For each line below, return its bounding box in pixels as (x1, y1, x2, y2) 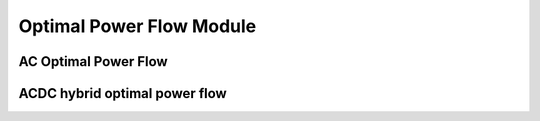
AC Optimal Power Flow (18, 53, 169, 70)
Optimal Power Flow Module (18, 15, 257, 37)
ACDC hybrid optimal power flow (18, 85, 227, 102)
